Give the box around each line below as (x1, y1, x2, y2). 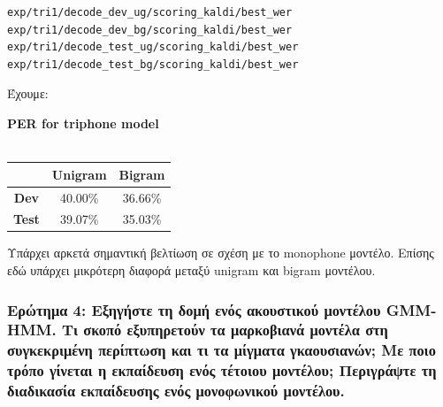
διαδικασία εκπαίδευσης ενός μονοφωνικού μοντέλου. (7, 380, 345, 402)
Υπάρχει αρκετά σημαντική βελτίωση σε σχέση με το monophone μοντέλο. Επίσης (7, 243, 434, 262)
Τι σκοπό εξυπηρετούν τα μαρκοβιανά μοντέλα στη (61, 319, 388, 341)
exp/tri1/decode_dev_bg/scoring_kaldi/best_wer (7, 23, 293, 36)
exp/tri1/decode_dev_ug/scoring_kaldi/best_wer (7, 6, 293, 19)
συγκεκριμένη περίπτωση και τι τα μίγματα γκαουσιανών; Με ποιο (7, 339, 436, 361)
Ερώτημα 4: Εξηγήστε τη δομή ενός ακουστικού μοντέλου (7, 298, 381, 320)
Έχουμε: (7, 84, 49, 103)
